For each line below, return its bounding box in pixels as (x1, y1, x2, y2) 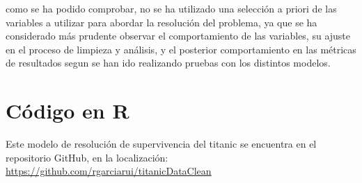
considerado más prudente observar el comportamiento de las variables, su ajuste (6, 28, 351, 43)
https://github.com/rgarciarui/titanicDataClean (6, 164, 212, 178)
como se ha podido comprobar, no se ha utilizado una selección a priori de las (6, 1, 337, 15)
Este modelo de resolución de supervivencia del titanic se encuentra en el (6, 137, 317, 151)
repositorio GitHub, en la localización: (6, 150, 168, 164)
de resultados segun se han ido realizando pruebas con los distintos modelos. (6, 55, 331, 70)
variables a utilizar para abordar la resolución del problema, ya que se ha (6, 15, 317, 29)
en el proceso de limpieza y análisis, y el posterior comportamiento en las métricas (6, 42, 356, 56)
